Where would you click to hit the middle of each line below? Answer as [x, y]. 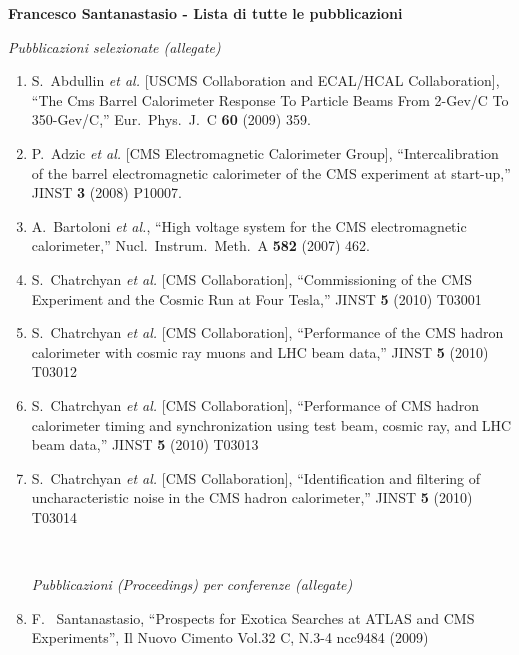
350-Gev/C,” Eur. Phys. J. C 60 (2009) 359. [171, 119]
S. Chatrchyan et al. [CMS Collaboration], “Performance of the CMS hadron [267, 332]
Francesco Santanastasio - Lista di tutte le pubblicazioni [205, 13]
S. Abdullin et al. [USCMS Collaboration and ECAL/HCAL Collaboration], [265, 80]
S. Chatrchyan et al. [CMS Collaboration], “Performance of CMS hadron [255, 404]
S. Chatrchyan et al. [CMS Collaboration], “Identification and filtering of [256, 477]
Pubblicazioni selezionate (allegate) [114, 46]
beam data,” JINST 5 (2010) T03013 [145, 444]
